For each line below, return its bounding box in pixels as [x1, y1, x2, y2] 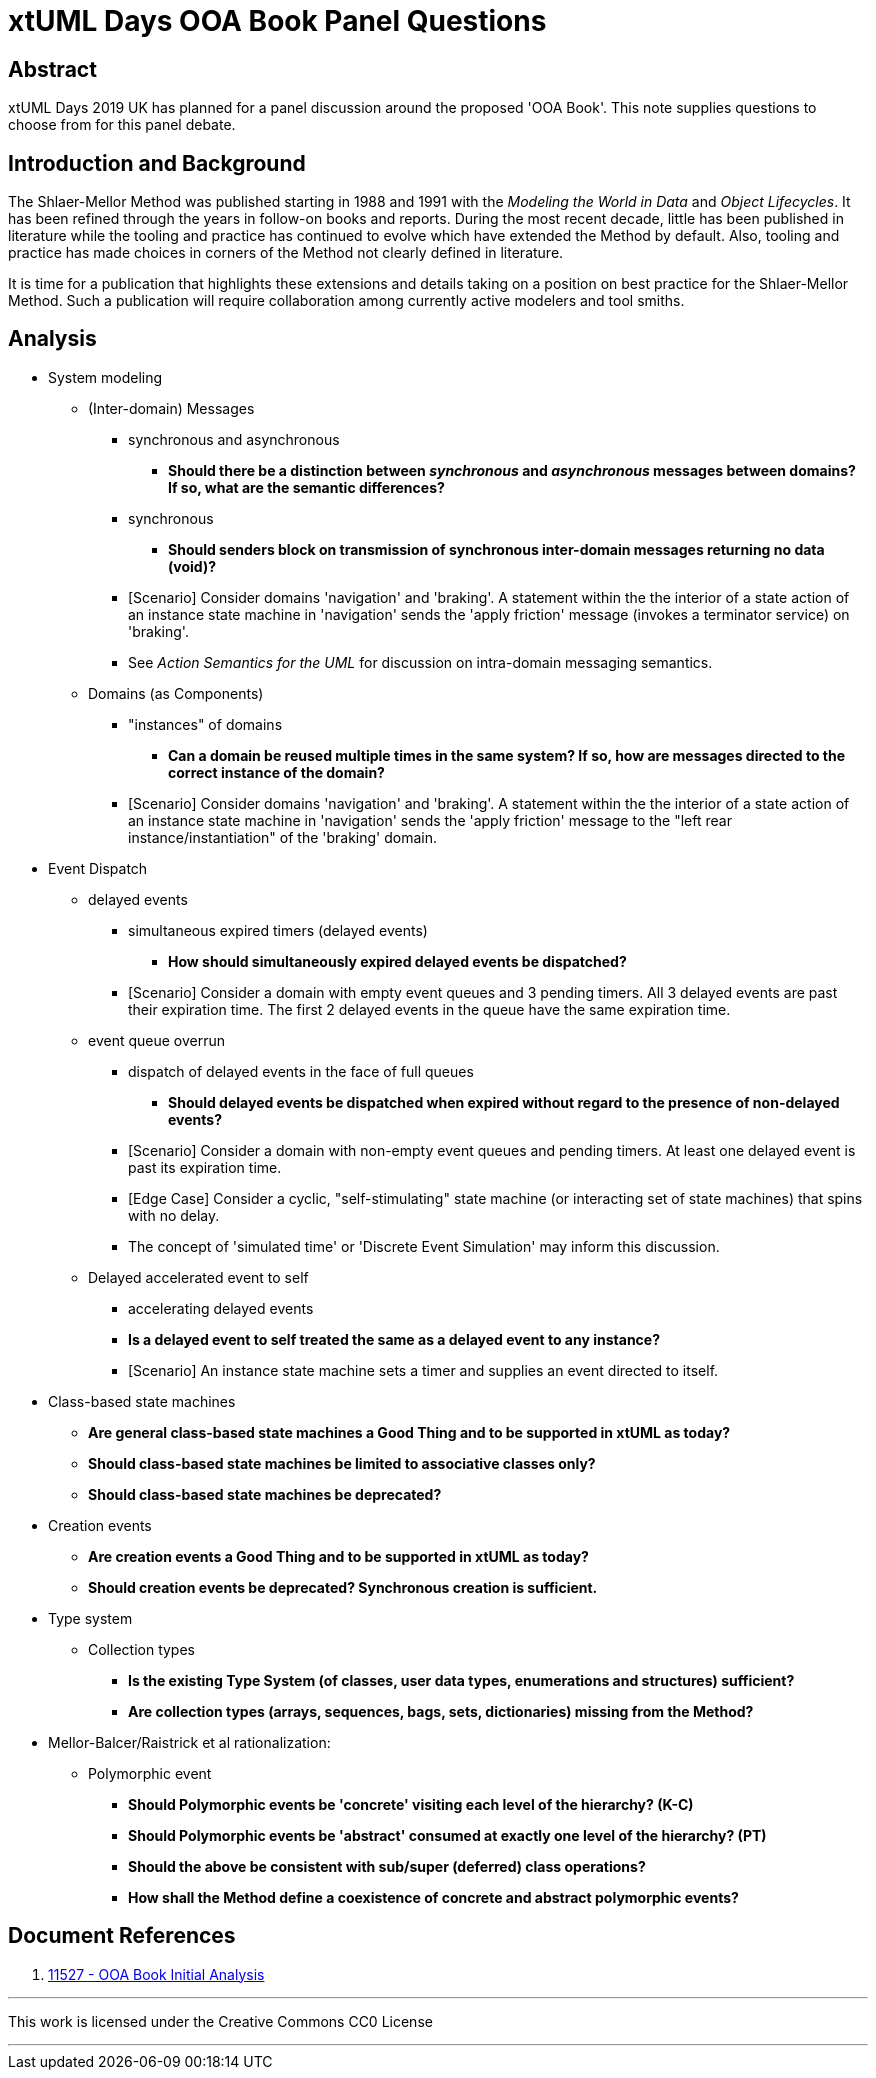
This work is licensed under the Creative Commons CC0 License [8, 2012, 433, 2030]
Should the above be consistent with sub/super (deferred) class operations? [128, 1857, 646, 1875]
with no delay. [128, 1206, 220, 1224]
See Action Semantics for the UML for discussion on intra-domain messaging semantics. [128, 653, 713, 671]
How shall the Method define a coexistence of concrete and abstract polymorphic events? [128, 1888, 739, 1906]
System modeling [48, 368, 163, 386]
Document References [8, 1923, 236, 1949]
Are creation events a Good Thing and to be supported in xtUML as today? [88, 1547, 589, 1565]
